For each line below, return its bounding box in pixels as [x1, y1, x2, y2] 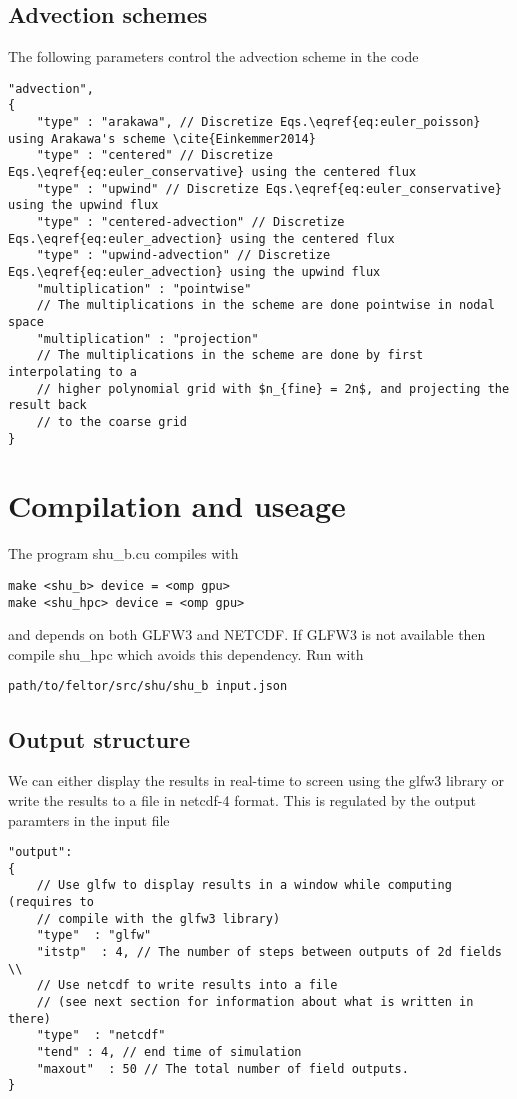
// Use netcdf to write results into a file [36, 978, 338, 993]
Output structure [8, 723, 191, 754]
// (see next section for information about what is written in [36, 995, 474, 1009]
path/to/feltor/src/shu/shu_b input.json [8, 679, 288, 694]
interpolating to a [8, 364, 137, 379]
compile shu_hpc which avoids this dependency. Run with [8, 643, 364, 664]
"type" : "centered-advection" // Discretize [36, 215, 345, 230]
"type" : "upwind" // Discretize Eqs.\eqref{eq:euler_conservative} [36, 181, 502, 196]
